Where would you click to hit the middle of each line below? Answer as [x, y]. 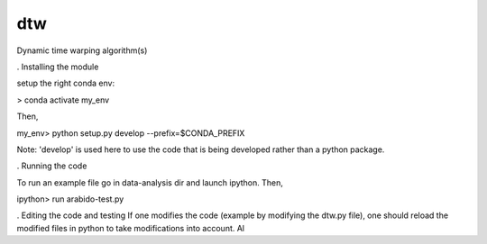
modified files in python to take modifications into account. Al [131, 228]
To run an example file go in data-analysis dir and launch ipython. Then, [150, 182]
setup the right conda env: [66, 83]
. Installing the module [58, 67]
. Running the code [52, 166]
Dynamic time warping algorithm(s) [82, 50]
